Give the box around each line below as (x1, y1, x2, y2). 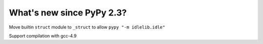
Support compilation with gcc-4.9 (9, 33, 77, 39)
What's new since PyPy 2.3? (9, 7, 127, 18)
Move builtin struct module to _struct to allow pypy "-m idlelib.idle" (9, 24, 166, 30)
